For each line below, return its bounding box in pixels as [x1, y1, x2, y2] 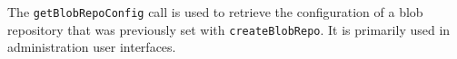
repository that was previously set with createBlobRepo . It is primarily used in [7, 20, 451, 38]
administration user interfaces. [7, 38, 176, 56]
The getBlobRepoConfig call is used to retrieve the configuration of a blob [7, 3, 423, 21]
